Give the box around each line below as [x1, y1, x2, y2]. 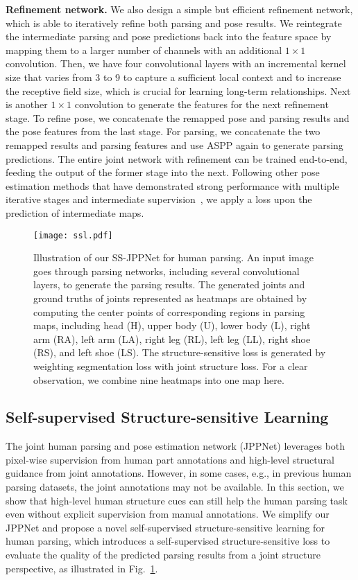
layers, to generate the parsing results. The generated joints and [33, 277, 305, 292]
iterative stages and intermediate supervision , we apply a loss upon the [6, 192, 312, 206]
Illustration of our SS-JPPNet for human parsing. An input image [33, 250, 314, 265]
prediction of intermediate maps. [6, 205, 144, 220]
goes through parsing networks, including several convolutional [33, 263, 300, 278]
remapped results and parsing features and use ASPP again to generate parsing [6, 137, 343, 152]
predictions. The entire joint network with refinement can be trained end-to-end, [6, 151, 348, 166]
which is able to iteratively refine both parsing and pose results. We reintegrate [6, 15, 342, 30]
